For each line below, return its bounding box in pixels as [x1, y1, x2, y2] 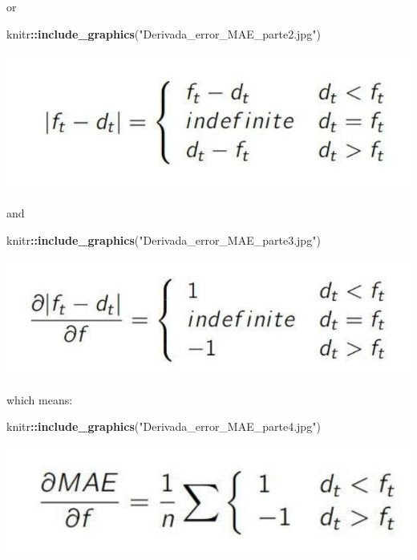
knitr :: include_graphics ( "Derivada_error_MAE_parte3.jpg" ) [6, 231, 321, 248]
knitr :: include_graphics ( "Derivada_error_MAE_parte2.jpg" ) [6, 25, 321, 42]
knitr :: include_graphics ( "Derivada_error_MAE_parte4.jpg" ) [6, 418, 321, 435]
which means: [6, 391, 73, 408]
